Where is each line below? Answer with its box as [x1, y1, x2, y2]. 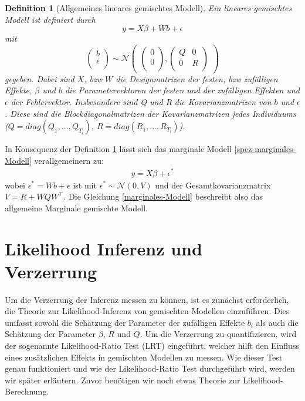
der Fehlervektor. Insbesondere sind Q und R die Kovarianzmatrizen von [11, 96, 272, 108]
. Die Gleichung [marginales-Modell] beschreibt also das [63, 190, 263, 203]
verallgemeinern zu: [34, 154, 104, 166]
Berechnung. [5, 385, 49, 397]
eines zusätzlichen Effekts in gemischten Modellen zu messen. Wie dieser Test [5, 351, 283, 363]
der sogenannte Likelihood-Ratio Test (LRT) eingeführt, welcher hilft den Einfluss [5, 339, 299, 352]
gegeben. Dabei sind [5, 72, 74, 85]
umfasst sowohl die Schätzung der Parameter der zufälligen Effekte [5, 316, 245, 328]
